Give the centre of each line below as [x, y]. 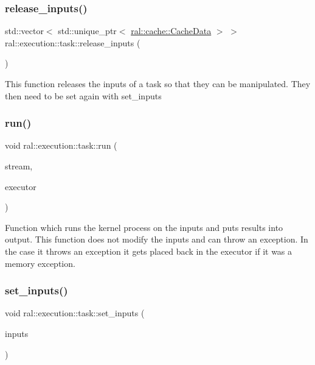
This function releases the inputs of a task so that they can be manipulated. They [158, 83]
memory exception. [40, 263]
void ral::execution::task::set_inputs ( [75, 313]
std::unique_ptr [87, 31]
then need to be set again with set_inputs [83, 95]
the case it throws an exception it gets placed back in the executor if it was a [149, 251]
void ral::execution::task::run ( [61, 145]
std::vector [24, 31]
